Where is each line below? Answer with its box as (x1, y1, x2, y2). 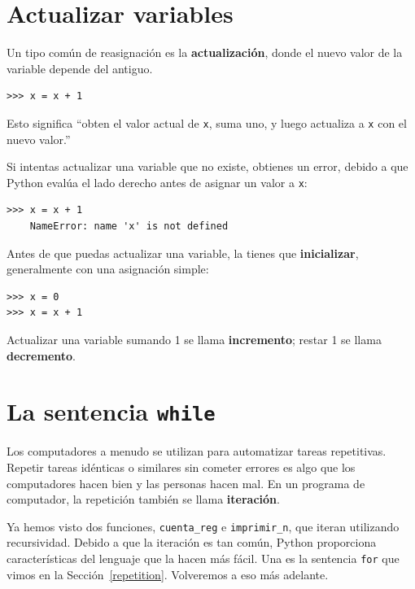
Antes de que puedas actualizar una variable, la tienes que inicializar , (7, 244, 359, 261)
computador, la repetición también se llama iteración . (7, 491, 280, 508)
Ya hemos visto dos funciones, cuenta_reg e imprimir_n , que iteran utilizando (7, 517, 400, 534)
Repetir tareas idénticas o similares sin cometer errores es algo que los (7, 459, 356, 475)
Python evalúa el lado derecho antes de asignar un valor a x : (7, 173, 308, 190)
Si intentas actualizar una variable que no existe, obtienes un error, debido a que (7, 158, 408, 175)
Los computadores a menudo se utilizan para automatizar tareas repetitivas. (7, 443, 387, 460)
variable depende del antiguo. (7, 59, 153, 76)
